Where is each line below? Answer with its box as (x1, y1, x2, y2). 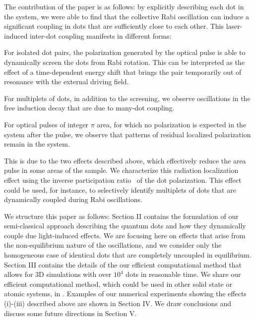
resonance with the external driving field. (4, 76, 129, 87)
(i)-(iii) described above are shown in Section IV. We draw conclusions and (4, 298, 232, 309)
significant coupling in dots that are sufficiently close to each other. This (4, 21, 224, 31)
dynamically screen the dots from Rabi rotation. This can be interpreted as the (4, 56, 245, 67)
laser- (226, 21, 243, 31)
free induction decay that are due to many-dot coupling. (4, 103, 175, 113)
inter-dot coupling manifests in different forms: (30, 30, 172, 41)
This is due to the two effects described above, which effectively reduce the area (4, 155, 246, 165)
